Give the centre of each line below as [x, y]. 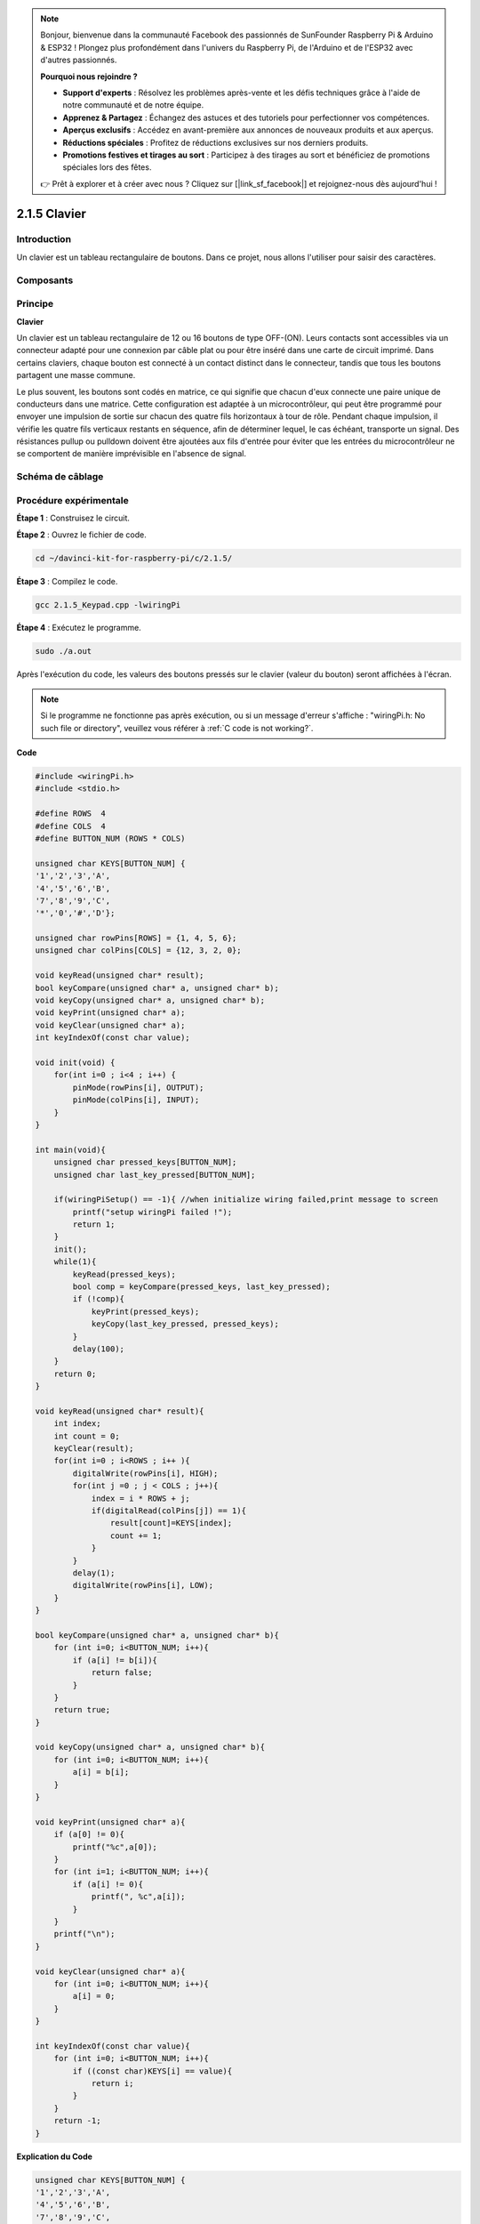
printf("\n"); [84, 1934]
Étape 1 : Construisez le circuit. [73, 518]
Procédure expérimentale [72, 500]
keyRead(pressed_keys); [124, 1274]
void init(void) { [75, 1062]
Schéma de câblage [60, 477]
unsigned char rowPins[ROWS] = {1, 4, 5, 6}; [136, 938]
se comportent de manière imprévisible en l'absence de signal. [131, 454]
